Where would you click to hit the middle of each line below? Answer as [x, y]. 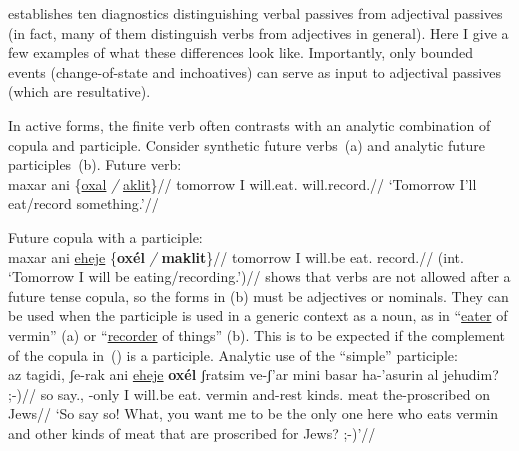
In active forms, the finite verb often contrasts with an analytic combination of [249, 124]
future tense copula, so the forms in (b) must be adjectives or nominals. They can [258, 295]
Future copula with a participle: [105, 236]
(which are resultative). [79, 91]
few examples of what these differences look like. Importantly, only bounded [241, 52]
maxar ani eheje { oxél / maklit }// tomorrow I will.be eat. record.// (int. [236, 256]
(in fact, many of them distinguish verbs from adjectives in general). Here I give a [258, 32]
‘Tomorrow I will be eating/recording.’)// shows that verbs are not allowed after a [259, 276]
